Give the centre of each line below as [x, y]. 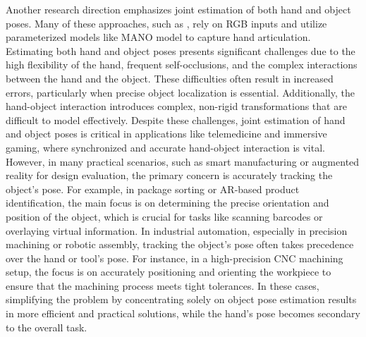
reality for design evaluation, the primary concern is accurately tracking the [169, 175]
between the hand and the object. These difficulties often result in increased [170, 78]
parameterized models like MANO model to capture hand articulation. [158, 37]
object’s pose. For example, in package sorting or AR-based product [153, 189]
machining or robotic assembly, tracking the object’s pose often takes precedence [180, 244]
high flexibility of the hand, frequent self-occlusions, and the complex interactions [182, 65]
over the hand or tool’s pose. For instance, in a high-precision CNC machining [175, 258]
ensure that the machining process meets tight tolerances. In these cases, [163, 285]
